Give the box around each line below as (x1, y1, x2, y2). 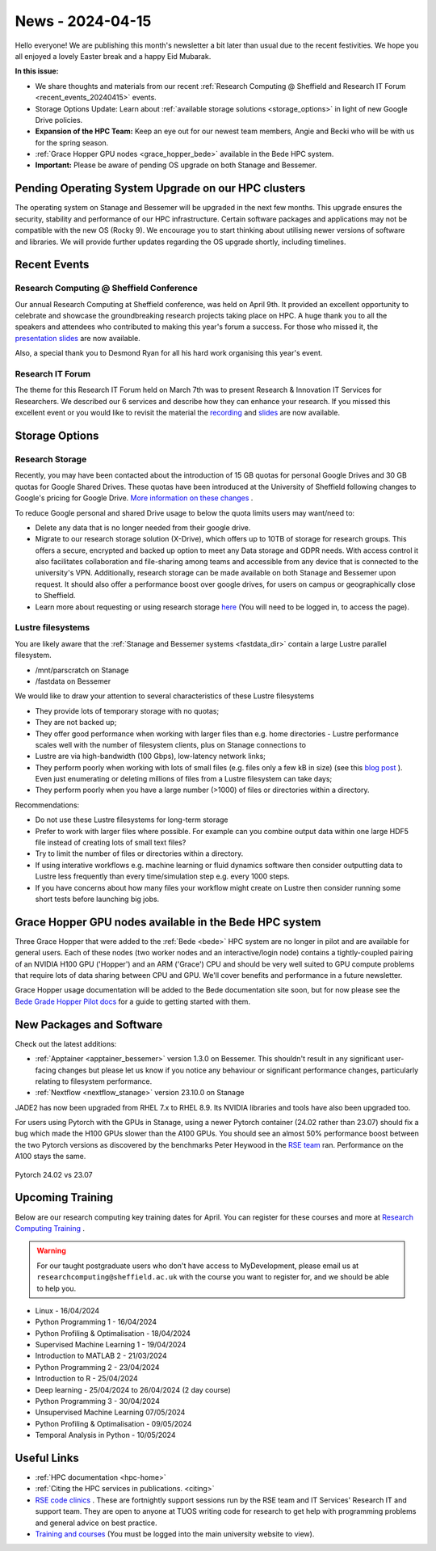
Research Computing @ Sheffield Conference (15, 283, 198, 294)
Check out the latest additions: (15, 1039, 117, 1048)
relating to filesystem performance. (35, 1076, 153, 1086)
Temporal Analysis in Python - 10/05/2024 (35, 1431, 176, 1440)
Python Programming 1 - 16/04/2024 (35, 1317, 157, 1327)
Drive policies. (35, 115, 83, 124)
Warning (36, 1245, 66, 1256)
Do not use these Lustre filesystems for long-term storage (35, 815, 229, 824)
